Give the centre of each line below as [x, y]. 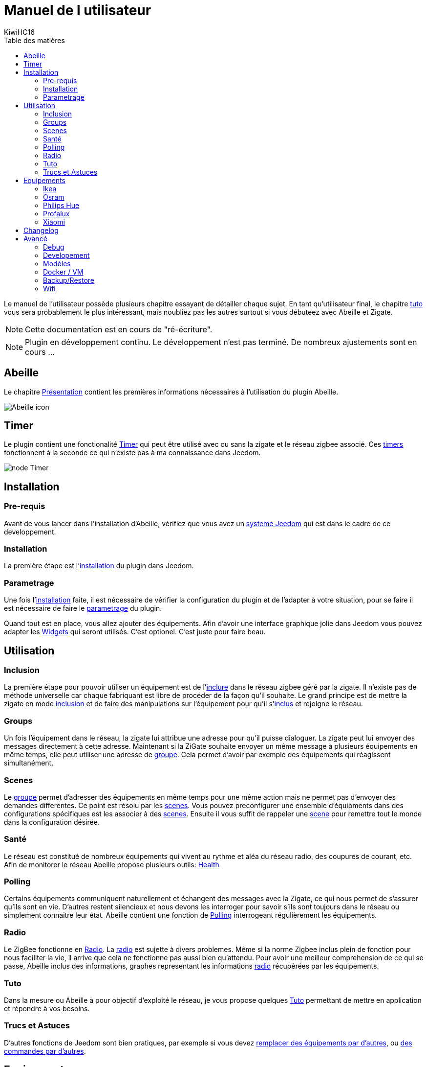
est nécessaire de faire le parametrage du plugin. [83, 608]
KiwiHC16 [19, 32]
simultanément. [29, 763]
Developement [66, 255]
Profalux [56, 213]
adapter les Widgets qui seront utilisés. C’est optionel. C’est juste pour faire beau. [135, 632]
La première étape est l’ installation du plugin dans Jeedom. [99, 566]
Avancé [35, 238]
